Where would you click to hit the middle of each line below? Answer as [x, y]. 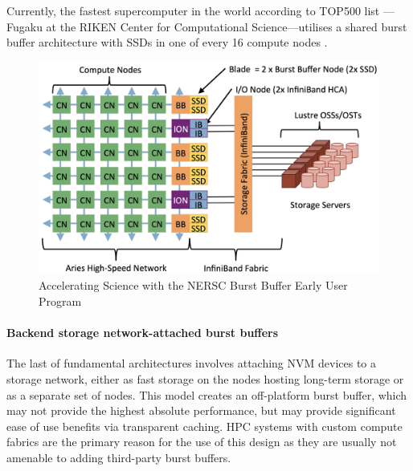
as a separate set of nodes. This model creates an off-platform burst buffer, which [207, 394]
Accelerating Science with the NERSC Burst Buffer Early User [193, 285]
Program [60, 300]
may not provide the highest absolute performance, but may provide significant [201, 410]
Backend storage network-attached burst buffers [143, 333]
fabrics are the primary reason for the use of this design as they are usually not [202, 442]
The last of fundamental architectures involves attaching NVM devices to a [192, 363]
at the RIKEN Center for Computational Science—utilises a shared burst [227, 26]
